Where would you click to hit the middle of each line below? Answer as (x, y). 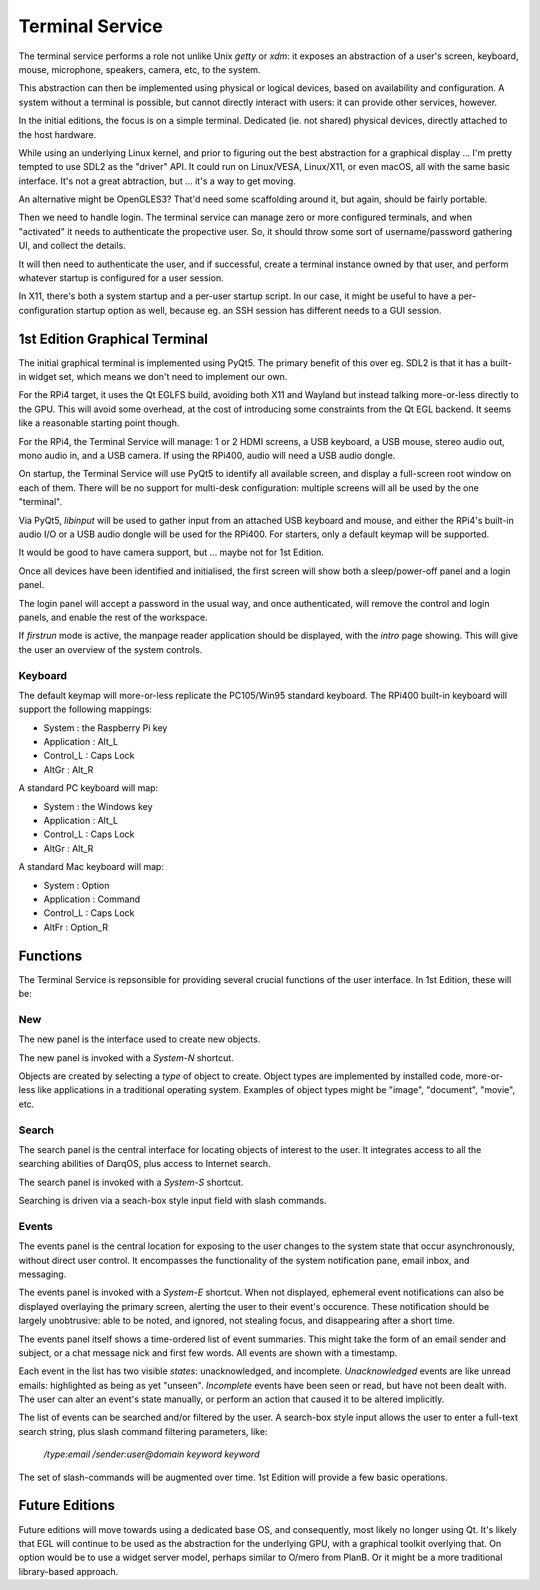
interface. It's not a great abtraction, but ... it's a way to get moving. (157, 181)
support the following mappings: (85, 709)
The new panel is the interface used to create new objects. (139, 1039)
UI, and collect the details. (72, 246)
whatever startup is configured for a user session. (121, 278)
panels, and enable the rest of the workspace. (113, 617)
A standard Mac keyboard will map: (91, 867)
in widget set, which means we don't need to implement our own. (153, 377)
